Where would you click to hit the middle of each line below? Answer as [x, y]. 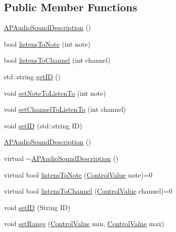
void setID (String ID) [37, 207]
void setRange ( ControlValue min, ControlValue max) [84, 223]
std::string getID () [32, 76]
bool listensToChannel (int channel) [57, 60]
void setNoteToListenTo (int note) [55, 93]
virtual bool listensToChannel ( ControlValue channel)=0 [88, 191]
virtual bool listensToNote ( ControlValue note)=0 [78, 174]
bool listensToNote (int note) [47, 44]
